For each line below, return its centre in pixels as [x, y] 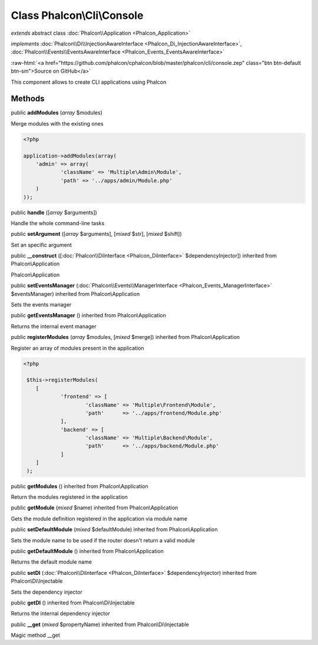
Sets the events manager [41, 305]
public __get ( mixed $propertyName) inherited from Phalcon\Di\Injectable [100, 624]
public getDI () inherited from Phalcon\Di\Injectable [73, 603]
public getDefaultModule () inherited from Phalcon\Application [87, 551]
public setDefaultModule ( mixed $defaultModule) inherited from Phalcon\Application [114, 529]
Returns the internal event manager [54, 326]
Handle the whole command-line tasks [58, 223]
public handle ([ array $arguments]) [54, 212]
